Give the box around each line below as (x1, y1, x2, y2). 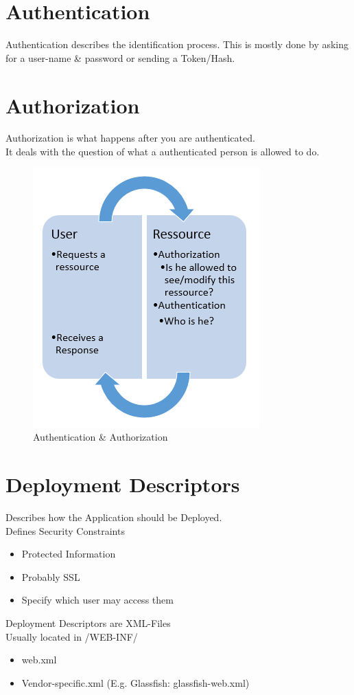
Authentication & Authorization (33, 430, 168, 444)
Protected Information (21, 547, 116, 561)
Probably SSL (21, 569, 80, 584)
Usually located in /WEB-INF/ (5, 629, 138, 643)
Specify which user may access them (21, 593, 174, 607)
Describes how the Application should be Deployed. (5, 509, 222, 524)
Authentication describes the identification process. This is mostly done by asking (5, 37, 349, 52)
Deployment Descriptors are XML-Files (5, 615, 171, 630)
